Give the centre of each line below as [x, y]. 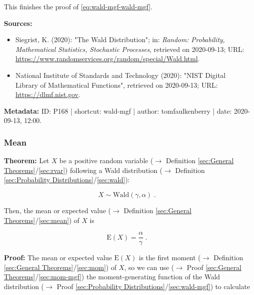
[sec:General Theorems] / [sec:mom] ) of [60, 267]
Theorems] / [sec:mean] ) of [42, 220]
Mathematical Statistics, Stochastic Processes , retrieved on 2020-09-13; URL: [130, 49]
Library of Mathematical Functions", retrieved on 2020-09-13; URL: [116, 85]
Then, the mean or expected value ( [57, 210]
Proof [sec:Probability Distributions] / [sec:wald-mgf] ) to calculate [153, 286]
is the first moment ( [170, 258]
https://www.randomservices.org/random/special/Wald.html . [107, 59]
